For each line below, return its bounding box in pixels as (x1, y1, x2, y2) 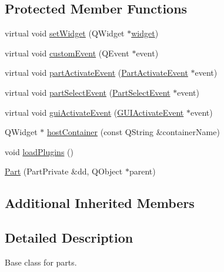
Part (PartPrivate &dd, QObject (5, 165, 123, 177)
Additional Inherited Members (5, 194, 195, 212)
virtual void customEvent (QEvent (5, 46, 129, 59)
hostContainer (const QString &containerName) (46, 126, 220, 138)
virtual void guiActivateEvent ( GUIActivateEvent (5, 106, 184, 118)
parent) (129, 165, 156, 177)
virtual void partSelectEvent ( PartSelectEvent (5, 86, 170, 98)
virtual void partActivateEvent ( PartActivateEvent (5, 66, 188, 79)
